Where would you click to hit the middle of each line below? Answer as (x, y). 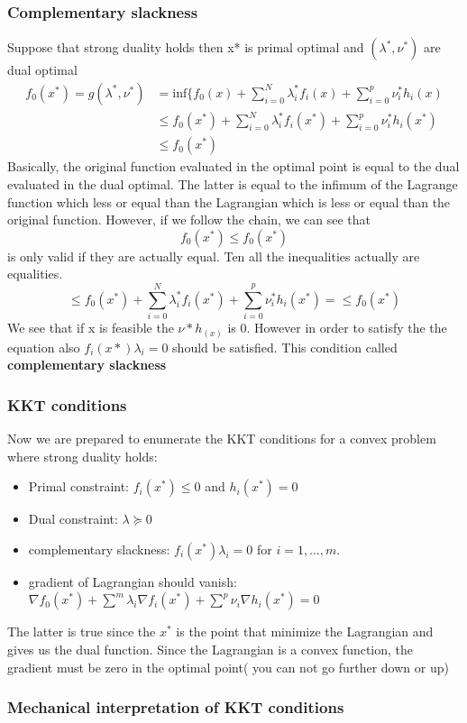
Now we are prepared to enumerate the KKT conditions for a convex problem (222, 439)
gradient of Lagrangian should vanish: (133, 581)
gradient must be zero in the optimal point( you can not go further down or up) (228, 667)
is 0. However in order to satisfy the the (337, 328)
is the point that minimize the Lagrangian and (305, 631)
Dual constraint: (73, 519)
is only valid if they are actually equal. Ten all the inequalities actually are (214, 256)
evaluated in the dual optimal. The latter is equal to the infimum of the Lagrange (233, 184)
